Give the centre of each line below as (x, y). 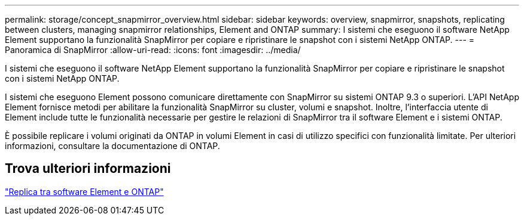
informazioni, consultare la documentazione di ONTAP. (112, 146)
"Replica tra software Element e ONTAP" (84, 191)
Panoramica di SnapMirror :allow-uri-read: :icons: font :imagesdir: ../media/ (153, 50)
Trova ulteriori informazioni (88, 169)
